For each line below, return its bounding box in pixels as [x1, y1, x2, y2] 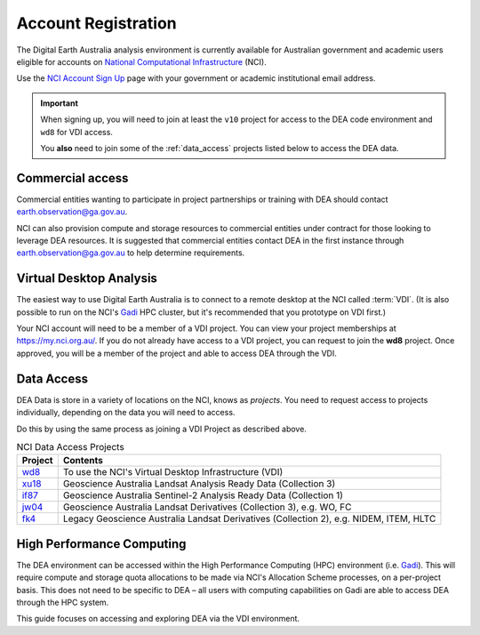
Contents [62, 454, 104, 467]
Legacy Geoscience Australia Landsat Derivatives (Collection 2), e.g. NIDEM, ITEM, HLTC [62, 512, 436, 525]
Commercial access [16, 170, 129, 186]
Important [40, 98, 79, 109]
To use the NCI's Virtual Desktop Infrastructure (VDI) [62, 466, 284, 478]
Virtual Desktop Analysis [16, 271, 157, 286]
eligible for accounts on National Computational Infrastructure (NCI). [16, 56, 267, 67]
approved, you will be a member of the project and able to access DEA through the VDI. [16, 348, 337, 358]
